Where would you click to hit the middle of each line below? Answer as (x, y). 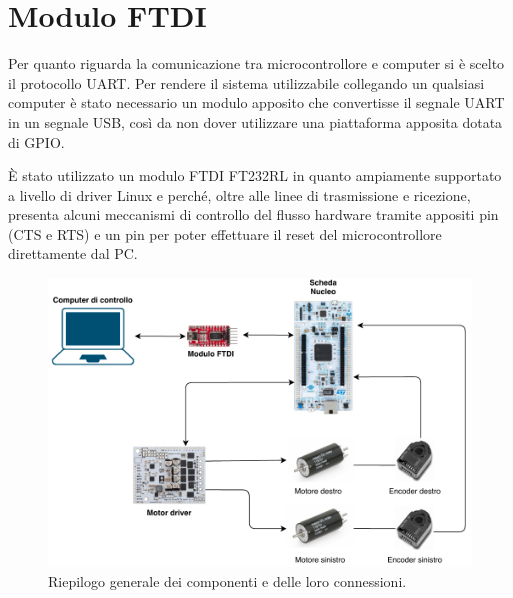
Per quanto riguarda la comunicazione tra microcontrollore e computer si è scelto (256, 63)
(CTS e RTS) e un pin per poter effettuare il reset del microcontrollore (225, 233)
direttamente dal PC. (73, 253)
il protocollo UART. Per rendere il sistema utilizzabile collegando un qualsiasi (246, 82)
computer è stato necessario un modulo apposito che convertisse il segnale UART (256, 102)
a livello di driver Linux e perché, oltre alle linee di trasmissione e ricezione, (239, 194)
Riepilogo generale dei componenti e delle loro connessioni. (227, 580)
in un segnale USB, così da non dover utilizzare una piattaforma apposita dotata (255, 121)
